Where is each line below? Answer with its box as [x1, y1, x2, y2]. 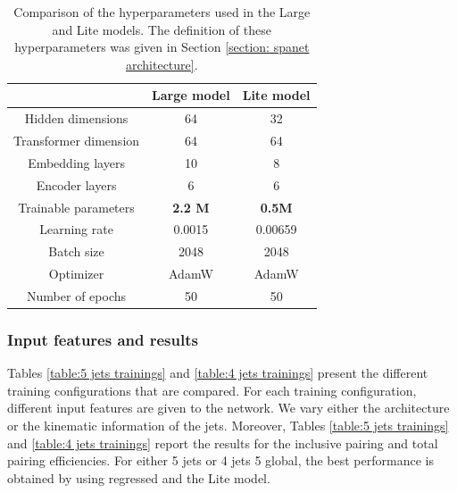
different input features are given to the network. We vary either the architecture [7, 398, 450, 417]
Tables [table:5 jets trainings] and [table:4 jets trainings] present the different [7, 363, 428, 382]
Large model [152, 86, 230, 104]
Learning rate [39, 220, 113, 238]
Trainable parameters [18, 197, 135, 216]
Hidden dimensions [24, 109, 129, 128]
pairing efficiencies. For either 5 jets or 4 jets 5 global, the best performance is [7, 451, 434, 470]
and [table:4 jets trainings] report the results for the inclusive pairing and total [7, 433, 438, 452]
